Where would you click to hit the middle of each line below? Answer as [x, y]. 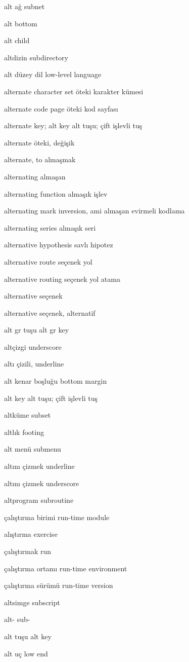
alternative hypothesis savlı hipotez [59, 245]
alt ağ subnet [25, 6]
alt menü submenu [33, 449]
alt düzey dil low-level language [53, 74]
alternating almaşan [35, 176]
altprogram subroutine [39, 500]
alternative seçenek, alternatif [50, 312]
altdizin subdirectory [36, 57]
